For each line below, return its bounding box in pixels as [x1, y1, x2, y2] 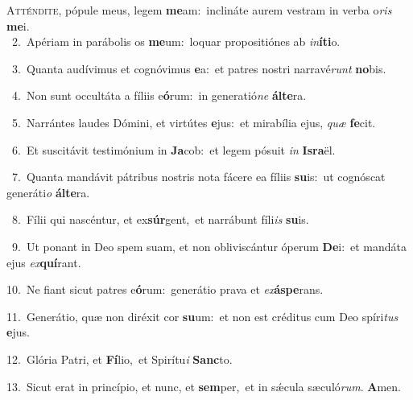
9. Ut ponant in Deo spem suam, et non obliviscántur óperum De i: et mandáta [11, 237, 407, 254]
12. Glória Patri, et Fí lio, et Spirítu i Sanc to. [6, 350, 233, 367]
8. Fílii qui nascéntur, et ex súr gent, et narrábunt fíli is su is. [11, 211, 309, 228]
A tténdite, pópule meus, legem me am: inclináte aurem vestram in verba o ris [6, 2, 392, 18]
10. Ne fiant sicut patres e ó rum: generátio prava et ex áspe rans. [6, 281, 324, 298]
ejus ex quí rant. [6, 254, 81, 270]
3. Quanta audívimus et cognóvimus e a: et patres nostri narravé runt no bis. [11, 60, 386, 76]
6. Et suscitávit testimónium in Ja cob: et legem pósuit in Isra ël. [11, 141, 336, 158]
